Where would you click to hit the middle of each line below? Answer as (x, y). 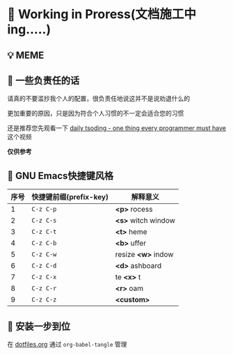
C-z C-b (44, 243)
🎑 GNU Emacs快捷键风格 (61, 176)
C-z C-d (44, 266)
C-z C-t (44, 232)
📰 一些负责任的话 (43, 80)
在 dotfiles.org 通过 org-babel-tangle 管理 (67, 345)
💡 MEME (26, 55)
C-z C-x (44, 277)
